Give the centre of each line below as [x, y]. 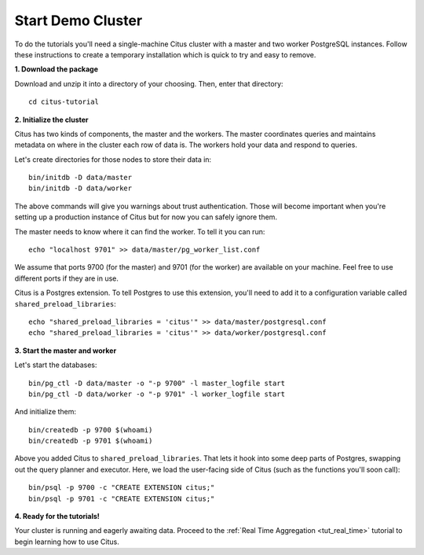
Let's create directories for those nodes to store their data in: [113, 159]
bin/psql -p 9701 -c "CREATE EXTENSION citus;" [122, 498]
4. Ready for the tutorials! [57, 516]
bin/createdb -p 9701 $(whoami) [91, 441]
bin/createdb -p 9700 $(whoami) [91, 430]
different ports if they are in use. [67, 278]
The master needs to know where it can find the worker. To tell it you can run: [140, 231]
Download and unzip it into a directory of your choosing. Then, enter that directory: [149, 83]
